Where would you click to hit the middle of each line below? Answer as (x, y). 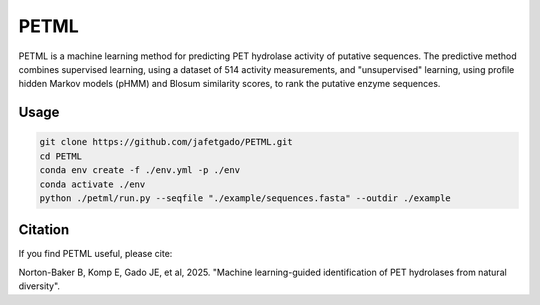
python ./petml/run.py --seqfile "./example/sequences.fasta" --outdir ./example (245, 198)
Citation (44, 230)
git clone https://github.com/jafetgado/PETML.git (166, 142)
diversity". (39, 286)
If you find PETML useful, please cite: (95, 254)
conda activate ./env (92, 184)
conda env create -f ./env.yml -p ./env (139, 170)
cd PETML (61, 156)
